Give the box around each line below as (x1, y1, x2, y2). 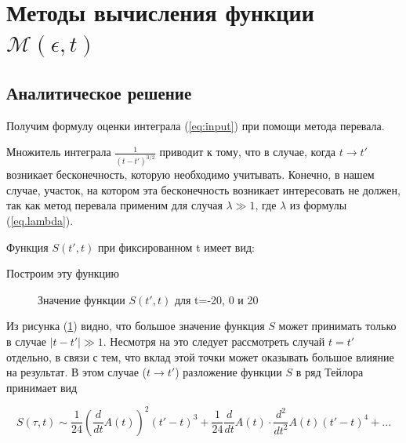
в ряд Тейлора (295, 364, 364, 380)
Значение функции (38, 291, 125, 307)
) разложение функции (175, 364, 282, 380)
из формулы (289, 197, 347, 213)
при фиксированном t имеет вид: (97, 238, 255, 255)
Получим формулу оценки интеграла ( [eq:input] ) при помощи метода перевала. (6, 117, 385, 133)
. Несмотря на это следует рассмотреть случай (103, 332, 325, 349)
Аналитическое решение (6, 80, 192, 104)
